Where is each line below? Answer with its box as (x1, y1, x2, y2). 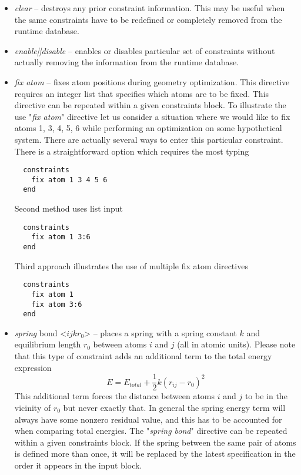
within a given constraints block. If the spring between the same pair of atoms (14, 436, 296, 448)
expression (14, 361, 52, 373)
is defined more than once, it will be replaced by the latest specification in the (14, 447, 296, 460)
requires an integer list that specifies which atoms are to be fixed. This (14, 87, 269, 99)
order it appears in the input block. (14, 459, 142, 471)
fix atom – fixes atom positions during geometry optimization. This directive (14, 75, 290, 88)
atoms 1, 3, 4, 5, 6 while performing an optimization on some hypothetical (14, 122, 282, 134)
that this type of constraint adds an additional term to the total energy (14, 350, 272, 362)
